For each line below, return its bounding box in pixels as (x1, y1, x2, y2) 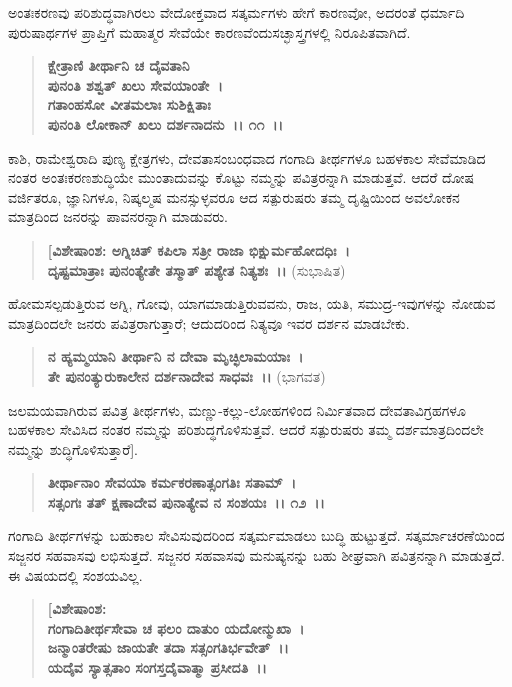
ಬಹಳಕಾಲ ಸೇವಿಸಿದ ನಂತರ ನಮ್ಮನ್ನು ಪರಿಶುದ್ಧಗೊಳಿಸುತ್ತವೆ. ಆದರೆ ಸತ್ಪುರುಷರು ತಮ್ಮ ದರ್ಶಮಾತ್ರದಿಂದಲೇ (8, 419, 484, 440)
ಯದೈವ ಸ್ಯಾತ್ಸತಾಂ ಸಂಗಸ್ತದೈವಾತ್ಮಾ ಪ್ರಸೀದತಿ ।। (47, 657, 267, 678)
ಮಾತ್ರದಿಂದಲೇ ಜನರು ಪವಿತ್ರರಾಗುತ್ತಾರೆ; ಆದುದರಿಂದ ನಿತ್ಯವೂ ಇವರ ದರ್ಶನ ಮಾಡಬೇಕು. (8, 312, 410, 333)
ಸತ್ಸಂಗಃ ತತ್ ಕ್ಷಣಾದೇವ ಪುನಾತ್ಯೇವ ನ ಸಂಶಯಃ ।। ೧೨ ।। (47, 491, 325, 512)
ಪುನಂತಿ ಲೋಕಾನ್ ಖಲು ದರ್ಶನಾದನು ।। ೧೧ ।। (47, 113, 283, 134)
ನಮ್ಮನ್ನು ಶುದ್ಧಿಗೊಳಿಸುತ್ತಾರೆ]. (8, 438, 138, 459)
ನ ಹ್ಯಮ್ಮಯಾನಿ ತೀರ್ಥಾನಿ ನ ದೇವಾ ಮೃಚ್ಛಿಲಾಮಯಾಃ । (47, 346, 304, 367)
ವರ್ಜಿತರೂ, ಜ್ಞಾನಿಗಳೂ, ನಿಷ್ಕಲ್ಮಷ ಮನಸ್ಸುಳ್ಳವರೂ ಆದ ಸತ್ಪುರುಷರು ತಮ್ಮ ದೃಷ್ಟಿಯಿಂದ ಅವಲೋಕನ (8, 186, 460, 207)
